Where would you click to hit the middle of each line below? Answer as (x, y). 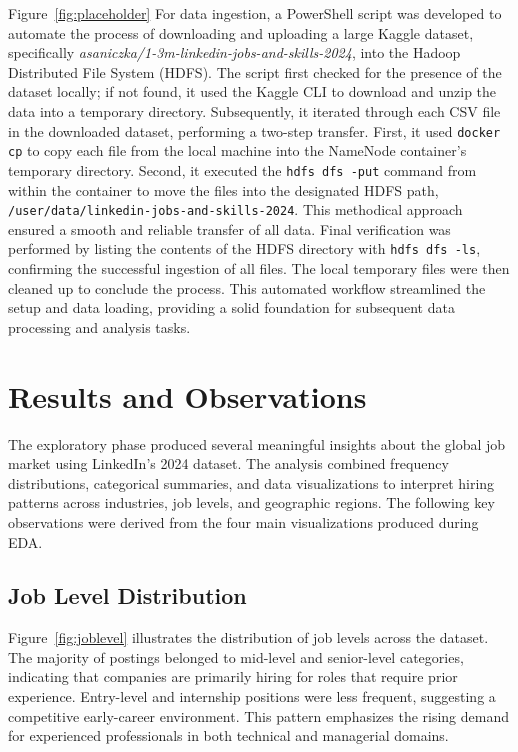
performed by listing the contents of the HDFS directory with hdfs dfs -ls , (244, 248)
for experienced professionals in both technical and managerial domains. (228, 735)
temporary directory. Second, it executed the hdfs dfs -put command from (242, 169)
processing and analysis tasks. (99, 326)
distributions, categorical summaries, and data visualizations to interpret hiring (251, 482)
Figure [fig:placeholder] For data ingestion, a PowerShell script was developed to (255, 13)
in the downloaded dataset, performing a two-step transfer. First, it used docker (254, 130)
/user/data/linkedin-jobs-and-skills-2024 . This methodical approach (235, 209)
